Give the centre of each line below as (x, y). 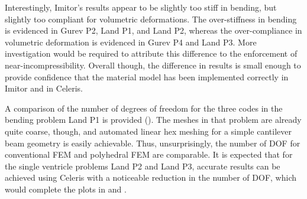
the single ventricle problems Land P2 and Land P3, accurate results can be (143, 166)
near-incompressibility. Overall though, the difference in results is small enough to (153, 65)
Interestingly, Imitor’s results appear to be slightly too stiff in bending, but (141, 7)
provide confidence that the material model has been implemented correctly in (147, 76)
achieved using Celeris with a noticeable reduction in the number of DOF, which (151, 177)
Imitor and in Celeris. (44, 88)
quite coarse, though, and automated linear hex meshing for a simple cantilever (148, 131)
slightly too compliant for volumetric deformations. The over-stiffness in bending (151, 19)
